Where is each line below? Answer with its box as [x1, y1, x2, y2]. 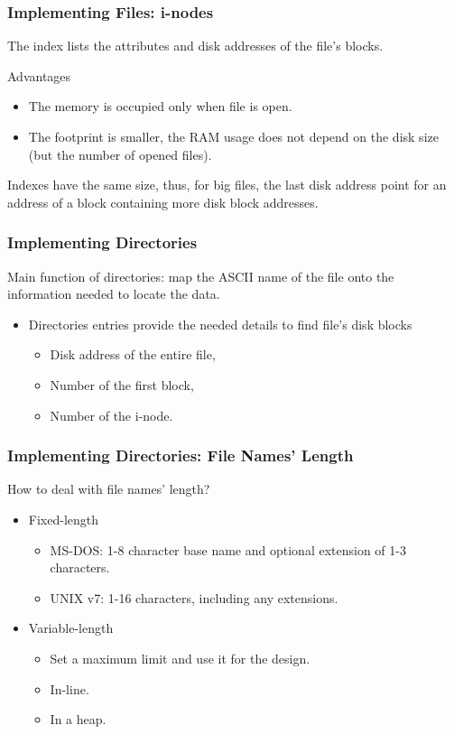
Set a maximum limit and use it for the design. [50, 648, 310, 667]
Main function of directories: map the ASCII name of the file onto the [7, 266, 394, 285]
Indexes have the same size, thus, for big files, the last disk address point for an [7, 175, 447, 194]
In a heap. [50, 710, 107, 729]
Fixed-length [28, 509, 99, 528]
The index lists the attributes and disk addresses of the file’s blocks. [7, 36, 384, 55]
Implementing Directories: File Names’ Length [7, 444, 354, 467]
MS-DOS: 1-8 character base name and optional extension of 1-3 [50, 540, 406, 559]
